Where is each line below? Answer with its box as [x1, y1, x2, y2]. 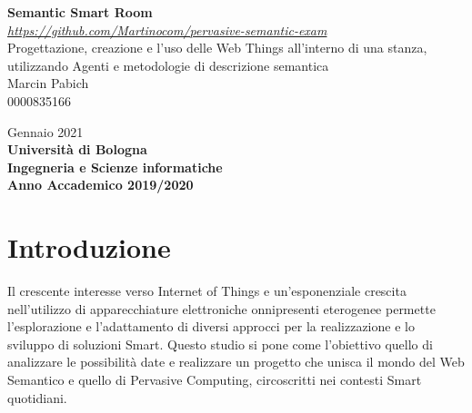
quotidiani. [7, 388, 67, 407]
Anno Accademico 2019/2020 [7, 175, 194, 194]
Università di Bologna [7, 140, 147, 159]
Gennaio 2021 [7, 122, 84, 141]
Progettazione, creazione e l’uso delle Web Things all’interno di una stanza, [7, 38, 427, 57]
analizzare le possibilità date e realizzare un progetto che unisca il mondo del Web [7, 352, 465, 371]
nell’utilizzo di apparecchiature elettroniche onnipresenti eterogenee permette [7, 299, 436, 318]
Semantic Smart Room [7, 3, 153, 21]
